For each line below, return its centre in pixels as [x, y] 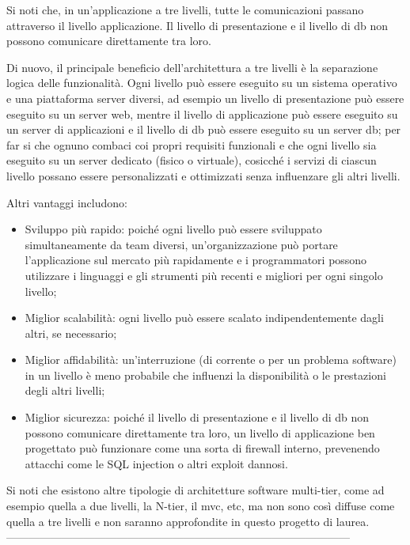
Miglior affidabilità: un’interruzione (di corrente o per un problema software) [211, 360]
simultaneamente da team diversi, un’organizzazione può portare [181, 244]
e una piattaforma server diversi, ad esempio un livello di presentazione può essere [205, 98]
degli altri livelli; [65, 390]
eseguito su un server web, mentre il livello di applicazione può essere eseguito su [202, 114]
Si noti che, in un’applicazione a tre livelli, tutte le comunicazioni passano [185, 9]
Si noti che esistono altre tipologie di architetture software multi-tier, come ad [196, 490]
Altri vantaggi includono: [67, 202]
